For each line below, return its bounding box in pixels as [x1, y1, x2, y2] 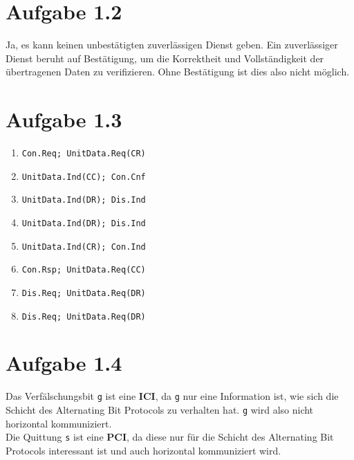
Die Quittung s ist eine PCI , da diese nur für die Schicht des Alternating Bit [6, 430, 334, 444]
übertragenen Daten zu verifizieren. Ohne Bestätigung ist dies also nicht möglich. [6, 64, 350, 79]
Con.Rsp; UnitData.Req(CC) [21, 265, 146, 275]
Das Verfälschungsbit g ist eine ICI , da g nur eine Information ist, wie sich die [6, 389, 339, 403]
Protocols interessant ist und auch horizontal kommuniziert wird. [6, 443, 281, 457]
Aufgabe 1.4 [6, 349, 122, 377]
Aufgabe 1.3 [6, 105, 122, 134]
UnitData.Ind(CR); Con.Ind [21, 241, 146, 252]
